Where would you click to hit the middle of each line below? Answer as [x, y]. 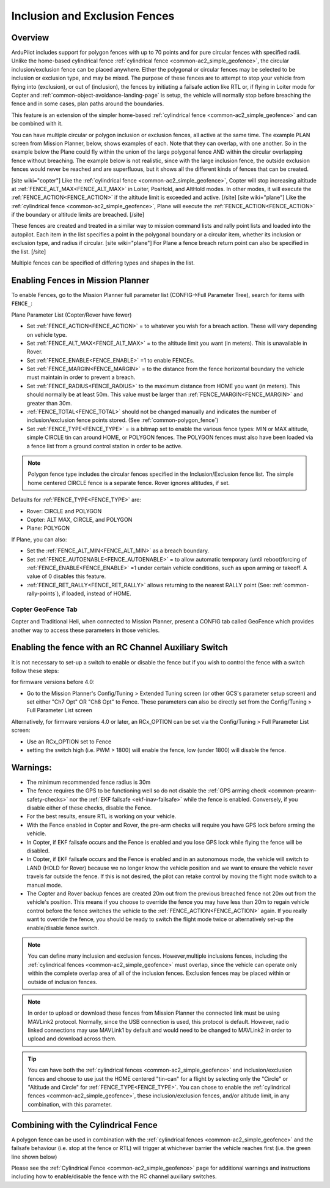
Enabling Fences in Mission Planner [80, 280]
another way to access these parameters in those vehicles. [86, 630]
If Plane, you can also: [39, 539]
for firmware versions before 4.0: [53, 682]
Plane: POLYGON [48, 528]
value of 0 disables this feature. [66, 576]
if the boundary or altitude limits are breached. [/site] [78, 215]
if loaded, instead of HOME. [96, 593]
